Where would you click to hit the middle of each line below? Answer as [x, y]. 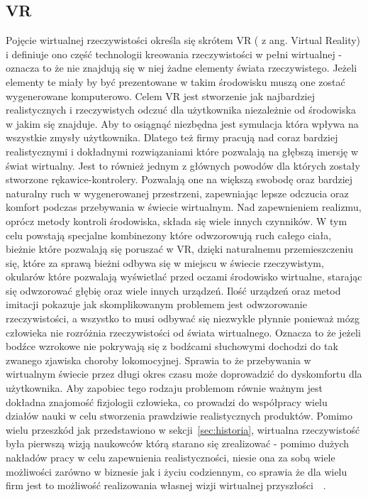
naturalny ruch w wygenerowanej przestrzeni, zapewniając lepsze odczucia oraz [177, 193]
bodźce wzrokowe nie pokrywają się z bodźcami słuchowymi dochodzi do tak [172, 346]
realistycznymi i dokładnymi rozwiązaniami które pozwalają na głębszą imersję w [182, 151]
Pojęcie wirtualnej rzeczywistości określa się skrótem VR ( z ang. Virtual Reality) [183, 40]
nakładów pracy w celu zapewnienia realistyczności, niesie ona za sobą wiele [171, 458]
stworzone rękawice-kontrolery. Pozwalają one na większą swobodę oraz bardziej [179, 179]
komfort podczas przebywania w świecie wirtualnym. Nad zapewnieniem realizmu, [184, 207]
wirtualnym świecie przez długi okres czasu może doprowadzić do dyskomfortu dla [184, 374]
